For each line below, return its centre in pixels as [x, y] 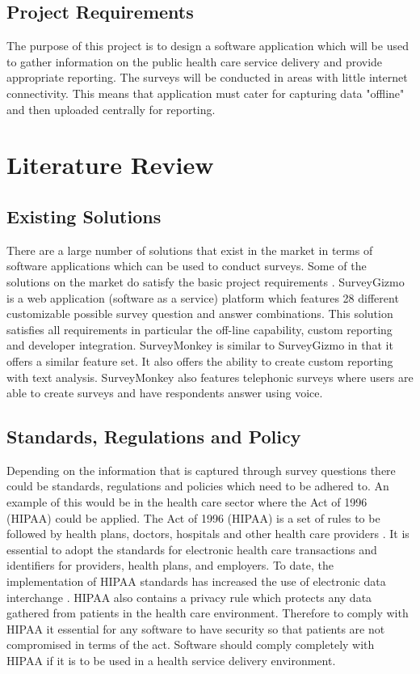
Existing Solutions [84, 216]
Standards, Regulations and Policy [154, 437]
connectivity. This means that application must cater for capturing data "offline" [206, 93]
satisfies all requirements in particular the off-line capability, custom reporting [199, 329]
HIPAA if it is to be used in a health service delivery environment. [171, 661]
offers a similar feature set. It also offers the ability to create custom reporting [200, 360]
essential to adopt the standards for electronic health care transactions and [192, 549]
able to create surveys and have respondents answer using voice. [165, 393]
